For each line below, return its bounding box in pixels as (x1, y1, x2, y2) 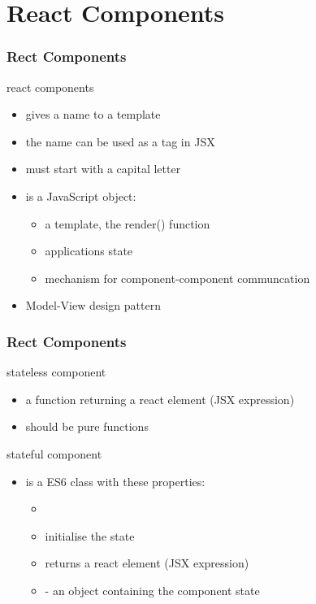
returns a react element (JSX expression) (45, 554, 249, 571)
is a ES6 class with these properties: (25, 472, 206, 489)
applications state (45, 242, 133, 259)
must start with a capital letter (25, 160, 181, 177)
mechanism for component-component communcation (45, 269, 310, 286)
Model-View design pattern (25, 297, 161, 314)
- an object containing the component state (45, 581, 260, 598)
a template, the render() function (45, 215, 210, 232)
